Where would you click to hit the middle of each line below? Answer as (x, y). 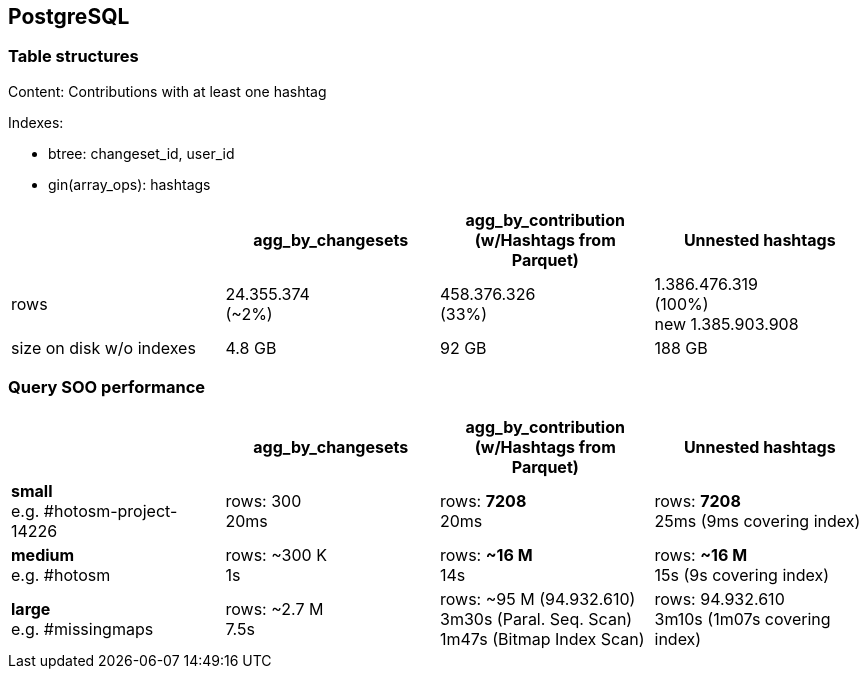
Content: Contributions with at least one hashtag (167, 91)
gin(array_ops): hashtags (129, 184)
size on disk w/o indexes (103, 347)
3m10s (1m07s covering (742, 618)
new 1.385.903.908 (726, 323)
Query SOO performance (107, 387)
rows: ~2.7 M (274, 608)
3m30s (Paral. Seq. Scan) (536, 618)
